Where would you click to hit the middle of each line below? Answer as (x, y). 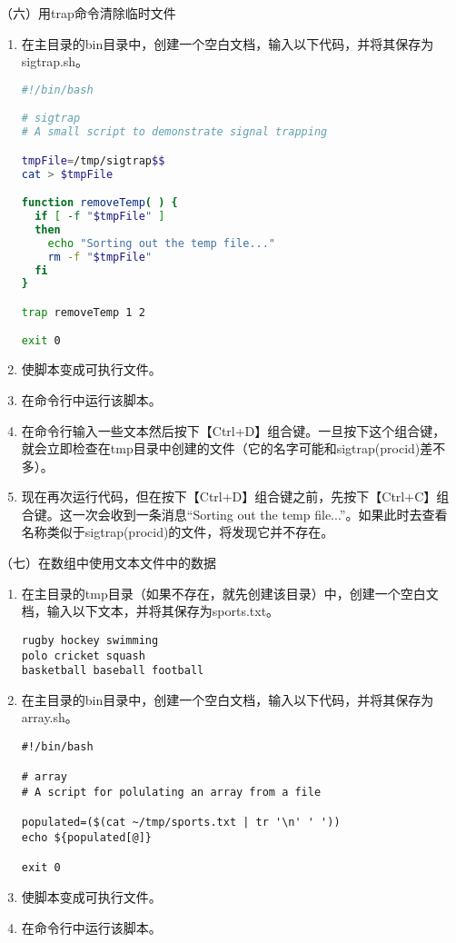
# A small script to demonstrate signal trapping (174, 132)
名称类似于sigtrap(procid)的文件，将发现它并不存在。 (178, 532)
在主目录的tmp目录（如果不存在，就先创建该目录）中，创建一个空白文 (230, 593)
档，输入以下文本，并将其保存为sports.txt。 (150, 611)
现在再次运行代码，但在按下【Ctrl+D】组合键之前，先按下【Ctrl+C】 (229, 496)
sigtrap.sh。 (55, 61)
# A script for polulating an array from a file (171, 792)
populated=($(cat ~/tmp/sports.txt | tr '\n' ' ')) (181, 823)
